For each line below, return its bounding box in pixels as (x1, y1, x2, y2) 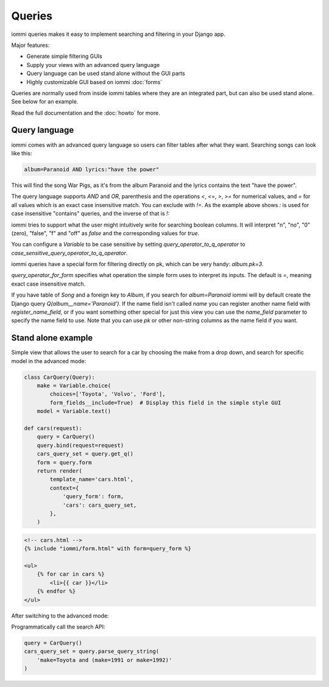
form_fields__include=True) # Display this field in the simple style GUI (49, 399, 281, 406)
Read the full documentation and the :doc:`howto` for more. (11, 109, 161, 116)
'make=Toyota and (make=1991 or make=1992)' (37, 657, 172, 663)
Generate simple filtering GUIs (26, 52, 103, 60)
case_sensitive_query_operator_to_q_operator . (11, 249, 128, 256)
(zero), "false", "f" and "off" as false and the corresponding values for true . (11, 229, 200, 237)
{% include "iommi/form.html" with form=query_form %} (24, 545, 191, 552)
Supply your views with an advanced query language (26, 61, 160, 68)
